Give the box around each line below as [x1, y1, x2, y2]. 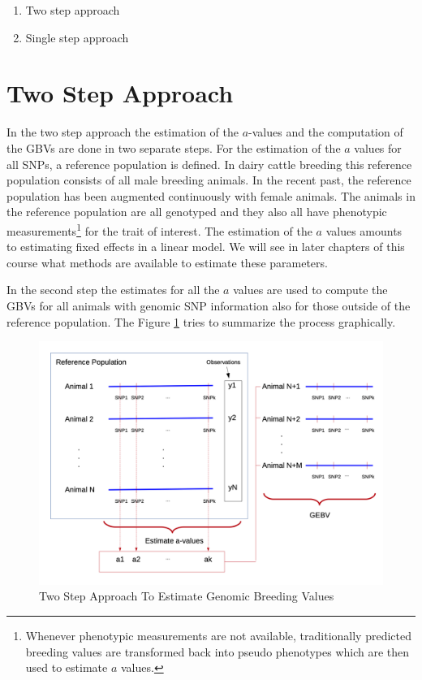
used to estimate [25, 659, 108, 676]
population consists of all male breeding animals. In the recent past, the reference [6, 171, 411, 188]
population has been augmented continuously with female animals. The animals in [6, 187, 416, 204]
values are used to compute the [233, 281, 388, 298]
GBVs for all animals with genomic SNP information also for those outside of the [6, 297, 411, 314]
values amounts [325, 222, 403, 239]
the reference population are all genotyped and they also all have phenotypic [6, 203, 387, 220]
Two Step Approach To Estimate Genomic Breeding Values [39, 587, 334, 604]
